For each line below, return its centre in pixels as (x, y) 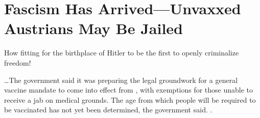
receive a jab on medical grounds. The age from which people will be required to (130, 99)
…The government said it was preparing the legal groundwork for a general (121, 80)
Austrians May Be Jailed (93, 28)
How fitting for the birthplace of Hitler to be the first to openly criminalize (122, 53)
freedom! (18, 62)
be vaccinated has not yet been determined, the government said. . (108, 110)
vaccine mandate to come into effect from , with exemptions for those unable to (129, 90)
